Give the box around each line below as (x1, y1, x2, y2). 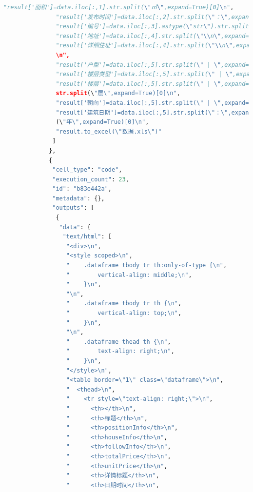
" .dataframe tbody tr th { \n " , (66, 300, 182, 307)
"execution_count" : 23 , (52, 176, 129, 183)
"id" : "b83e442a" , (52, 185, 112, 193)
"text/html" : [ (62, 233, 112, 240)
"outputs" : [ (52, 204, 95, 212)
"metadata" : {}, (52, 195, 105, 202)
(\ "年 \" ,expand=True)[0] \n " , (56, 118, 149, 126)
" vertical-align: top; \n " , (66, 310, 182, 316)
